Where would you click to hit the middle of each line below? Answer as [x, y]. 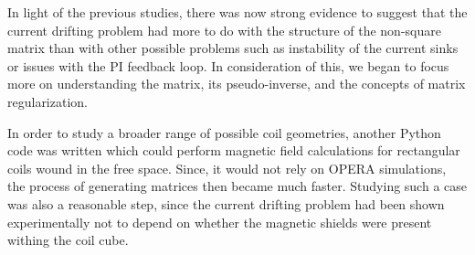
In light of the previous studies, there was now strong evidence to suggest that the [237, 12]
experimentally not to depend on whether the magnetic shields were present [220, 222]
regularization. [47, 101]
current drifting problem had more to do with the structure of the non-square [224, 30]
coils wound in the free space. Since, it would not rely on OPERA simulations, [227, 168]
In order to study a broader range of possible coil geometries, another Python [224, 132]
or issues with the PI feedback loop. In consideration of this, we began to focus [228, 65]
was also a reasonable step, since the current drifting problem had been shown [226, 203]
